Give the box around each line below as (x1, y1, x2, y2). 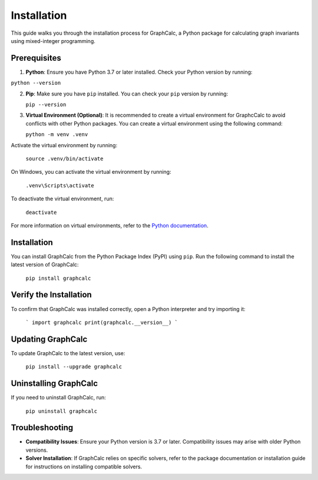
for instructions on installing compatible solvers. (25, 463, 143, 470)
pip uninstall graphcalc (25, 408, 97, 415)
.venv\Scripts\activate (25, 182, 94, 188)
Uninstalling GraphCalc (11, 379, 98, 389)
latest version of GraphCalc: (11, 261, 79, 268)
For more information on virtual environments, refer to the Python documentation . (11, 221, 208, 229)
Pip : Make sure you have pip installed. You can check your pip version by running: (25, 90, 228, 97)
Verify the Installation (11, 290, 92, 300)
